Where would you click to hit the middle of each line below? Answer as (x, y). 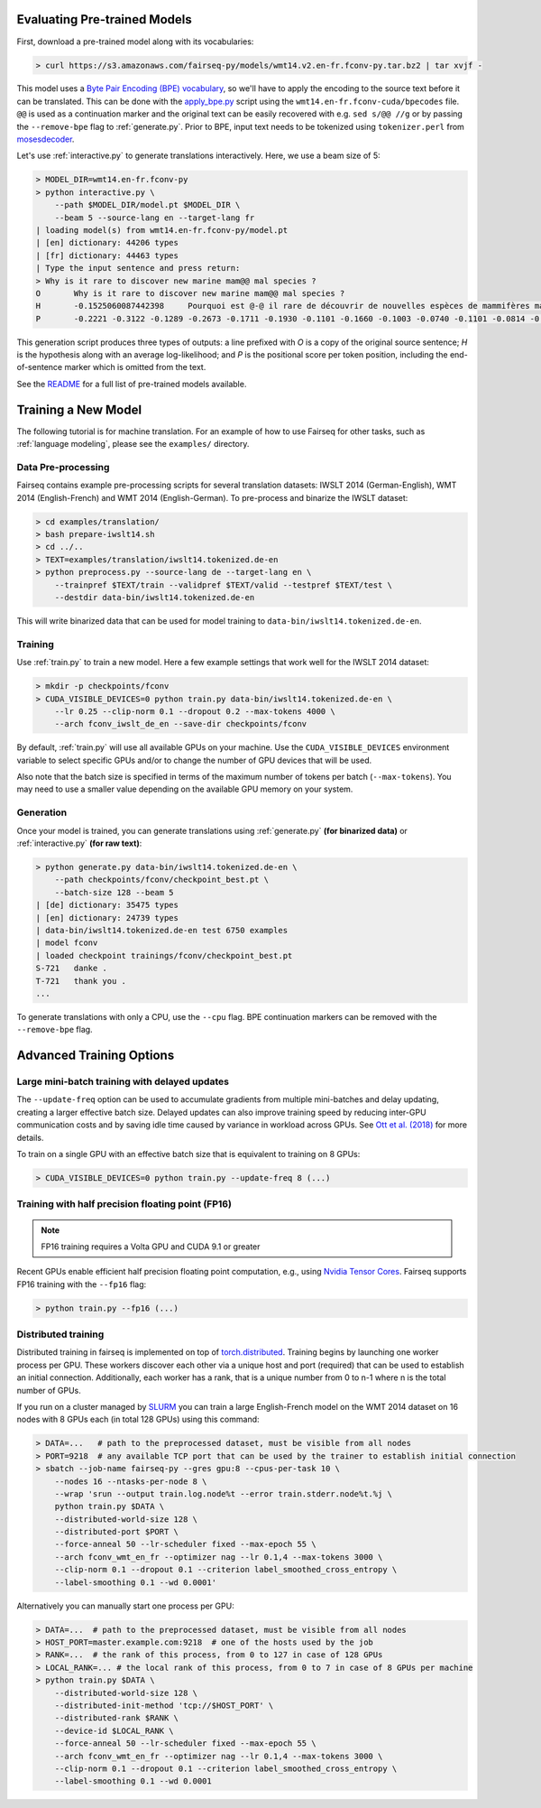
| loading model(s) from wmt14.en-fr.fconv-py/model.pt (162, 230)
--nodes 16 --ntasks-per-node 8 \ (131, 1481)
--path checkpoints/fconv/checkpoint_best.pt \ (162, 880)
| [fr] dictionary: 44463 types (107, 255)
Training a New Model (79, 409)
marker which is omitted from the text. (135, 367)
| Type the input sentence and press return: (138, 268)
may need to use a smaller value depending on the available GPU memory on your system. (185, 789)
